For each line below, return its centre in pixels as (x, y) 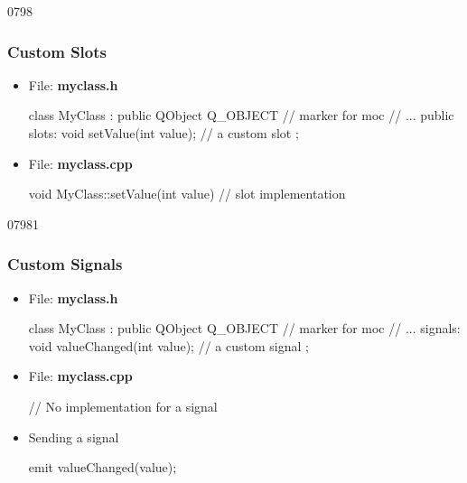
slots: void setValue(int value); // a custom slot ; (163, 133)
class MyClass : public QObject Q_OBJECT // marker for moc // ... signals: (244, 328)
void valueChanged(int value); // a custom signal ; (168, 345)
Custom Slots (57, 51)
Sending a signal (74, 437)
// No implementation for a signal (123, 406)
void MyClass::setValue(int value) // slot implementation (187, 194)
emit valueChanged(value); (103, 467)
